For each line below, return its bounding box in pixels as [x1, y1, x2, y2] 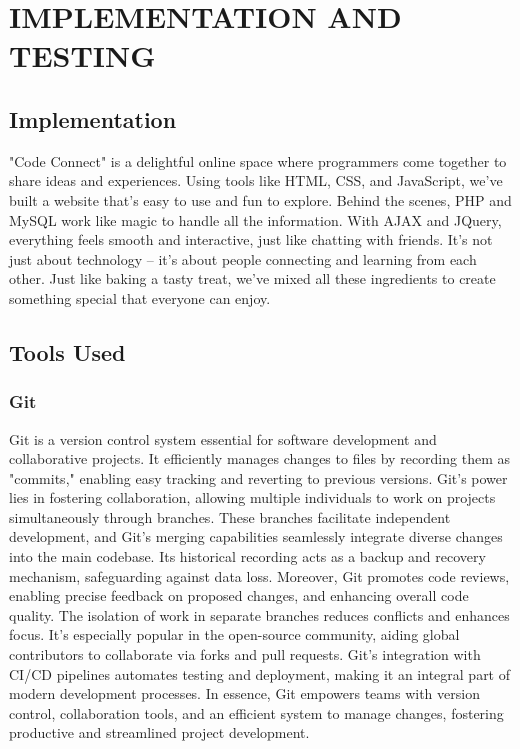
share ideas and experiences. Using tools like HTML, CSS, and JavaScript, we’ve [9, 170, 503, 191]
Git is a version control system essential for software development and [9, 428, 437, 449]
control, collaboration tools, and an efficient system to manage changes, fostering [9, 702, 504, 723]
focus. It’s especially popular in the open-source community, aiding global [9, 624, 460, 645]
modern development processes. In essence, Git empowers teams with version [9, 683, 480, 704]
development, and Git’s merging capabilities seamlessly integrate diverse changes [9, 526, 503, 547]
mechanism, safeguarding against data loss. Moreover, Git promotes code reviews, [9, 565, 510, 586]
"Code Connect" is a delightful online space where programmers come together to [9, 150, 507, 171]
